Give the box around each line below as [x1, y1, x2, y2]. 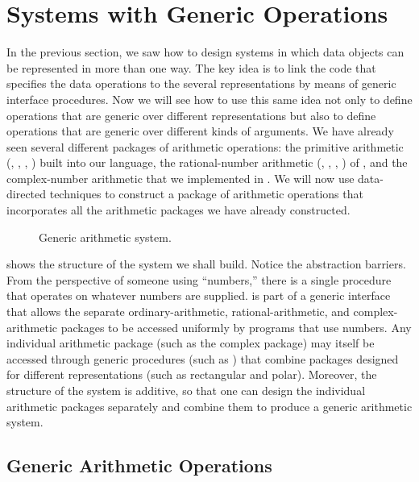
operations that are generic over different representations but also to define [6, 106, 376, 123]
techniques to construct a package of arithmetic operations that [49, 185, 363, 202]
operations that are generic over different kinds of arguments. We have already [6, 123, 394, 139]
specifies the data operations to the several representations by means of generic [6, 75, 396, 92]
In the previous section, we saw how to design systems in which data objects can [6, 44, 404, 60]
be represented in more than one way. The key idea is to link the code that [6, 59, 376, 76]
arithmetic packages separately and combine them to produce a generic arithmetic [6, 397, 413, 414]
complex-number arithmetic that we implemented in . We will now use [6, 169, 355, 186]
